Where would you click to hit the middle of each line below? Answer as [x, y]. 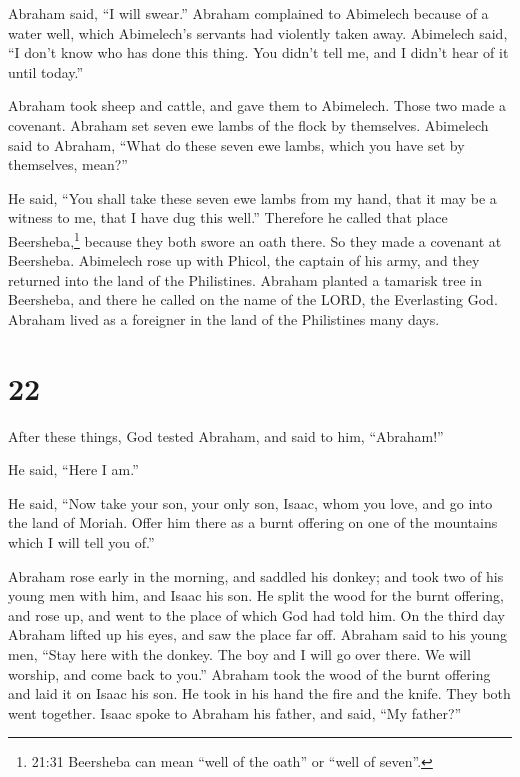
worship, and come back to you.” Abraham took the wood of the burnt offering [249, 673]
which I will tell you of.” [81, 542]
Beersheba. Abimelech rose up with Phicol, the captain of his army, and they [244, 260]
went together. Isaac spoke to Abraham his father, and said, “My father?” [235, 712]
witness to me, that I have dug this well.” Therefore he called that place [228, 217]
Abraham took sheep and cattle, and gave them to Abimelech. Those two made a [257, 105]
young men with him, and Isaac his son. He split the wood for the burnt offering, [256, 595]
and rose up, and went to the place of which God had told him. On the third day [256, 614]
